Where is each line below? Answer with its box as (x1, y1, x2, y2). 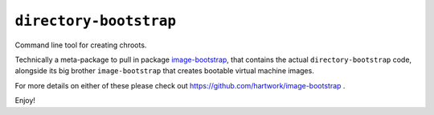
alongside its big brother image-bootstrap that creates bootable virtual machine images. (14, 66, 315, 76)
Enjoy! (14, 96, 36, 105)
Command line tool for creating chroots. (14, 40, 147, 50)
